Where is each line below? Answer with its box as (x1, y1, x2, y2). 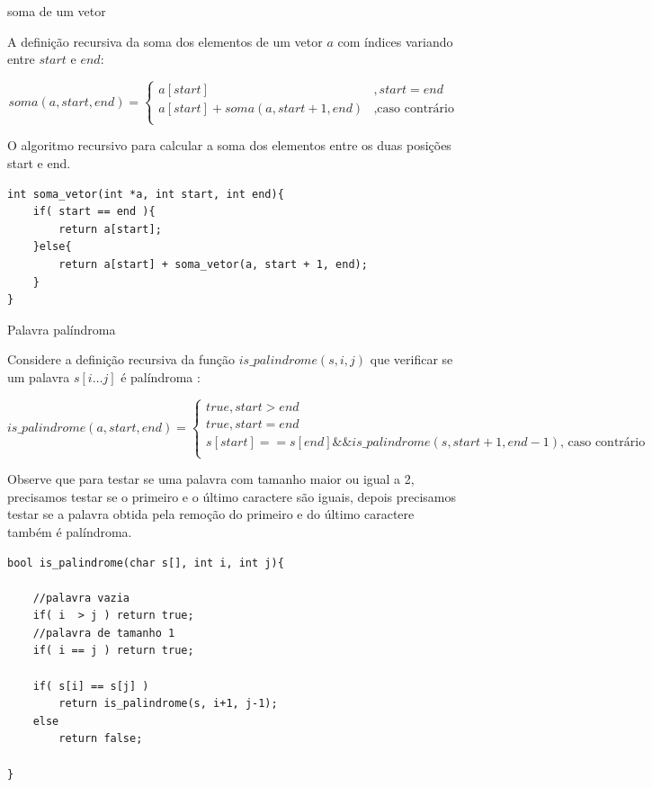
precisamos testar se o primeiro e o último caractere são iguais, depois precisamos (7, 487, 457, 505)
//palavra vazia (32, 591, 130, 604)
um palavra (7, 367, 70, 386)
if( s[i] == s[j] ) (32, 679, 149, 693)
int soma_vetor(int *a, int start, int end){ (7, 187, 284, 201)
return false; (58, 732, 143, 746)
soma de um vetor (7, 2, 106, 20)
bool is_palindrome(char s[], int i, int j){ (7, 556, 284, 569)
